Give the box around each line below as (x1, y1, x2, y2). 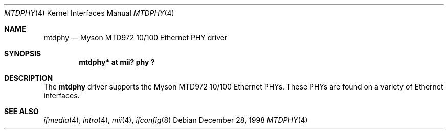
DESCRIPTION (4, 74, 53, 82)
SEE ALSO (4, 107, 39, 116)
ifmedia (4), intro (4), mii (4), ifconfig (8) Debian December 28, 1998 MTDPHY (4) (43, 116, 308, 124)
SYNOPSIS (4, 49, 41, 58)
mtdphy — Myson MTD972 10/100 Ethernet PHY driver (43, 33, 228, 42)
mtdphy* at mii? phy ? (79, 58, 155, 66)
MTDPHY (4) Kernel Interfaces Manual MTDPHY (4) (4, 9, 174, 17)
